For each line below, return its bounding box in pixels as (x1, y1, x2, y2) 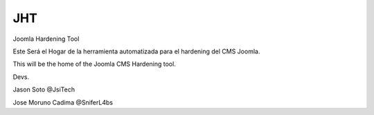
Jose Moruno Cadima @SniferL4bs (12, 98, 114, 107)
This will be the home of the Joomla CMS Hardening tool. (12, 60, 176, 69)
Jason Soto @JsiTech (12, 85, 75, 94)
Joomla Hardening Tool (12, 35, 80, 43)
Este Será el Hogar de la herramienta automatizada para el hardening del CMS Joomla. (12, 47, 260, 55)
